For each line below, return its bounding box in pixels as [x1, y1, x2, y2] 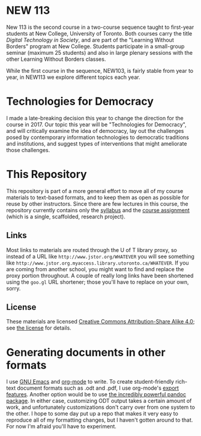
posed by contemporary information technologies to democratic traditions [6, 134, 189, 141]
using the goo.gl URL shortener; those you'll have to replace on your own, [6, 278, 189, 286]
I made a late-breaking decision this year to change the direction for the [6, 114, 184, 121]
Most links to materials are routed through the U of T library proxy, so [6, 246, 178, 253]
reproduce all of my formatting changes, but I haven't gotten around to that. [6, 416, 193, 424]
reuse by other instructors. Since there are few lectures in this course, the [6, 200, 188, 207]
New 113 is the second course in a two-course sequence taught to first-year [6, 23, 194, 31]
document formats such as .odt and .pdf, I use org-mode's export [17, 384, 179, 391]
